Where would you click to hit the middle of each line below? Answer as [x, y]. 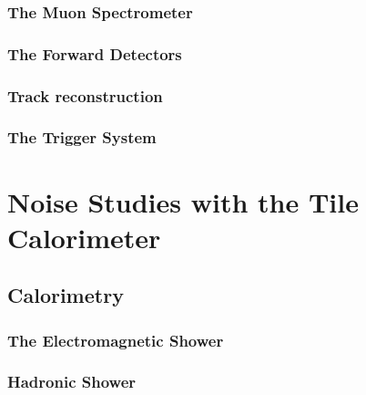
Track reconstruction [85, 95]
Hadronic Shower [72, 382]
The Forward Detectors [95, 53]
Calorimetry [66, 295]
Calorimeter [84, 237]
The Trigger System [82, 137]
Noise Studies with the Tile [183, 201]
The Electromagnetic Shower [116, 340]
